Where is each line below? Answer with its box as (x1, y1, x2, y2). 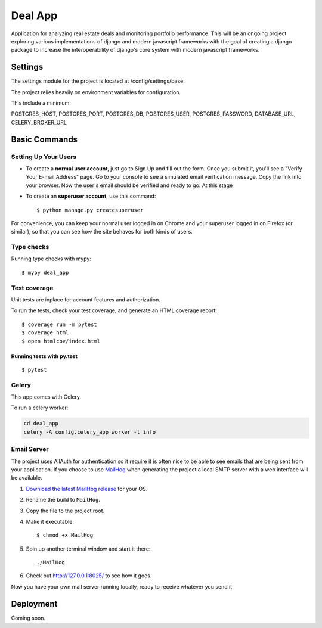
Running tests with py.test (11, 352, 78, 360)
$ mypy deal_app (21, 269, 69, 276)
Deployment (11, 599, 58, 609)
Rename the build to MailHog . (26, 496, 101, 503)
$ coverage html (21, 329, 69, 336)
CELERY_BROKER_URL (11, 119, 67, 126)
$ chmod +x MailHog (36, 532, 94, 539)
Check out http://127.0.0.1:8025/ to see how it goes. (26, 572, 152, 579)
